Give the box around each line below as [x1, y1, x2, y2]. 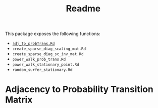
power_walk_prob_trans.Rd [12, 57, 66, 62]
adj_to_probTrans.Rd [12, 41, 55, 46]
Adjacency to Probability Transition [5, 84, 154, 95]
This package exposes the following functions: [5, 31, 101, 37]
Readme [66, 3, 101, 14]
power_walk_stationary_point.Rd [12, 62, 79, 67]
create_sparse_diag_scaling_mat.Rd [12, 46, 86, 52]
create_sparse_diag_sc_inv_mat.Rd [12, 52, 84, 57]
